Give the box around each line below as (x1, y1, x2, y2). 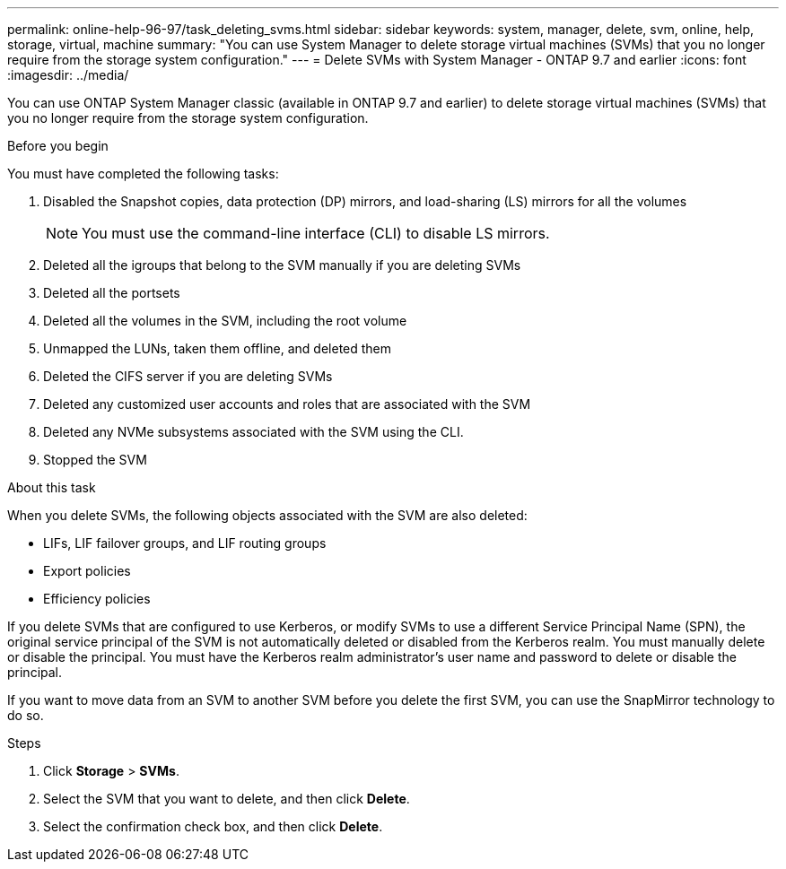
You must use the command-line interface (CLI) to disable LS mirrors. (82, 224, 550, 242)
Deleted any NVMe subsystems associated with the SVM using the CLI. (43, 424, 464, 439)
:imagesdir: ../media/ (7, 67, 129, 83)
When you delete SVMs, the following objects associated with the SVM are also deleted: (7, 508, 528, 523)
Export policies (43, 563, 131, 578)
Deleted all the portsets (43, 285, 180, 300)
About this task (7, 480, 96, 495)
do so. (7, 708, 44, 723)
